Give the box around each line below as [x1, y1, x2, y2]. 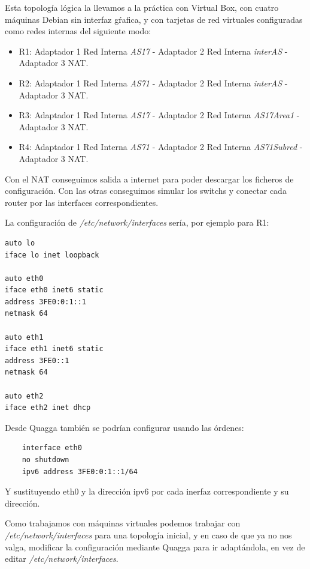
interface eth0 [22, 444, 82, 453]
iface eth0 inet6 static [5, 286, 104, 295]
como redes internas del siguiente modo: [5, 25, 151, 37]
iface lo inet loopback [5, 250, 99, 259]
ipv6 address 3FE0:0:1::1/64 [22, 467, 138, 476]
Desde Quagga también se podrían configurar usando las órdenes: [5, 421, 244, 433]
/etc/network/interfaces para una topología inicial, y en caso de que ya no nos [5, 528, 292, 541]
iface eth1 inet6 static [5, 345, 104, 354]
